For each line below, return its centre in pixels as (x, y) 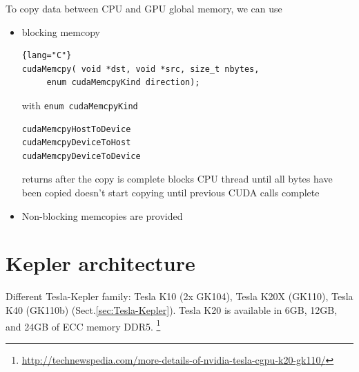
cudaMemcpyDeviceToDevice (81, 156)
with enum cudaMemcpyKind (80, 105)
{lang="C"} (47, 56)
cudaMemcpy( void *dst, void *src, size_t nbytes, (140, 69)
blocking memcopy (61, 31)
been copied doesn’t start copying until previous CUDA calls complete (171, 192)
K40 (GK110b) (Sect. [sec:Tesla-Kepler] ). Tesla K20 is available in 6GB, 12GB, (172, 309)
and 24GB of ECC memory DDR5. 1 (83, 325)
